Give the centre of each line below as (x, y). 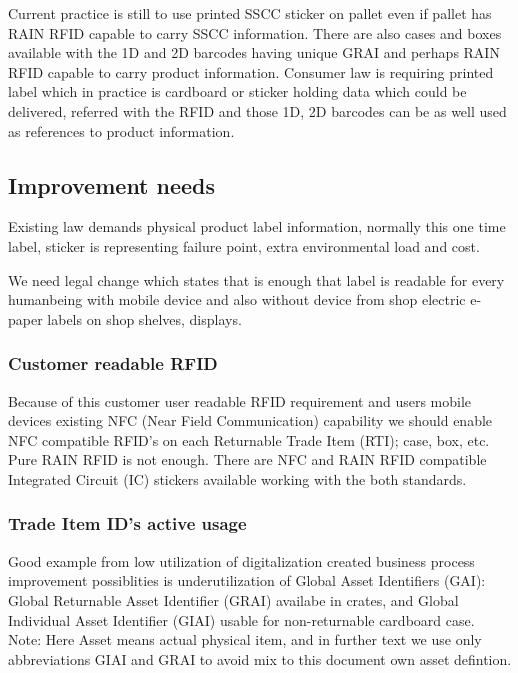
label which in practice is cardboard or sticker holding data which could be (237, 91)
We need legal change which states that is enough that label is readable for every (256, 279)
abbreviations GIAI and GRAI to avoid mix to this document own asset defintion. (260, 658)
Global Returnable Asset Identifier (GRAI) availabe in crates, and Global (233, 599)
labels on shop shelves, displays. (144, 318)
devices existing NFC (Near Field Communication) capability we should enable (250, 420)
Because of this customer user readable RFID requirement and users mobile (240, 400)
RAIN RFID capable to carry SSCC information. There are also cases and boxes (255, 32)
